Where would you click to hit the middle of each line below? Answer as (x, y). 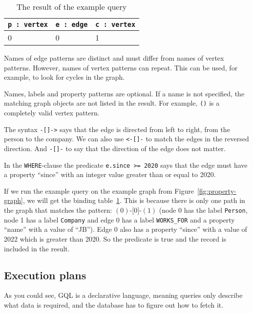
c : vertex (116, 24)
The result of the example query (72, 7)
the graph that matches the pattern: (58, 210)
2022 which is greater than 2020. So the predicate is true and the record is (115, 238)
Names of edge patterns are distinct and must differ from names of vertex (114, 58)
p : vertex (28, 24)
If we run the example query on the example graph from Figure (99, 190)
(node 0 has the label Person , (203, 210)
